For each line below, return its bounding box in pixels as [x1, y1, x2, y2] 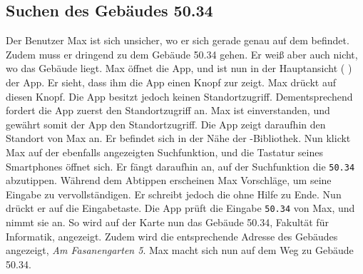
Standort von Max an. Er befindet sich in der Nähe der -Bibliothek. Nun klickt [6, 131, 351, 146]
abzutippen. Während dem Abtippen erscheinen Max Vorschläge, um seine [6, 173, 332, 188]
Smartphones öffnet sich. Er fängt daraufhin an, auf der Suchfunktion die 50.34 [6, 158, 355, 173]
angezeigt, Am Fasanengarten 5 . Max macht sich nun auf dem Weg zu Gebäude [6, 243, 354, 258]
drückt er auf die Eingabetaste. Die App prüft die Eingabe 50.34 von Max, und [6, 201, 355, 215]
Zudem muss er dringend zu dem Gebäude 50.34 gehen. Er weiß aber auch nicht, [6, 46, 358, 61]
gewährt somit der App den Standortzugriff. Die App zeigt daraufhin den [6, 116, 326, 131]
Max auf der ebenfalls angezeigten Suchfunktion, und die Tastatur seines [6, 144, 323, 159]
